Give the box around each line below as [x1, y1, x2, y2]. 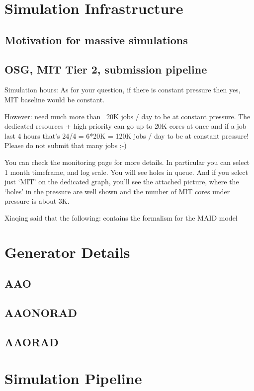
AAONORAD [4, 305, 77, 320]
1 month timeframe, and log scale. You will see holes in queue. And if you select [4, 166, 248, 177]
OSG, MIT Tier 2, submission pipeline [4, 61, 207, 77]
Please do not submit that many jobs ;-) [4, 140, 127, 151]
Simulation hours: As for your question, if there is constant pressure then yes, [4, 84, 241, 95]
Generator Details [4, 241, 130, 262]
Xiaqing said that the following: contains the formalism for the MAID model [4, 212, 238, 223]
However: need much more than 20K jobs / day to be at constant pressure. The [4, 111, 251, 121]
